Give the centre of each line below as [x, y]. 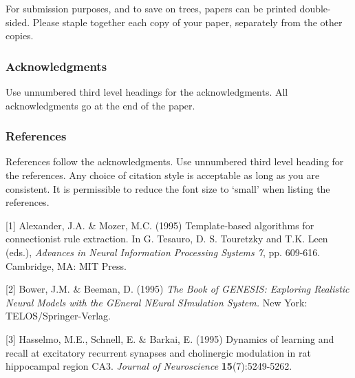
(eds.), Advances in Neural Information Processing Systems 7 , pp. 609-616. [163, 252]
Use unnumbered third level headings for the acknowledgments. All [147, 92]
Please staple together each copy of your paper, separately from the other [187, 22]
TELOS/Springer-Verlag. [58, 316]
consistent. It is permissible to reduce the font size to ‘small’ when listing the [168, 188]
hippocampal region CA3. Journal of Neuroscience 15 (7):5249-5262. [149, 366]
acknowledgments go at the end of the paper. [100, 105]
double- [315, 8]
